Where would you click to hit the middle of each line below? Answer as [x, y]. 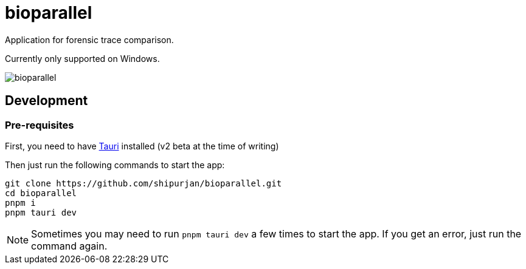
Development [47, 101]
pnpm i [20, 203]
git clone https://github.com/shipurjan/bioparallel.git [144, 183]
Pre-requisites [40, 125]
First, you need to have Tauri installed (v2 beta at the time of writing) [142, 146]
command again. [69, 246]
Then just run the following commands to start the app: [115, 165]
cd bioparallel [41, 193]
